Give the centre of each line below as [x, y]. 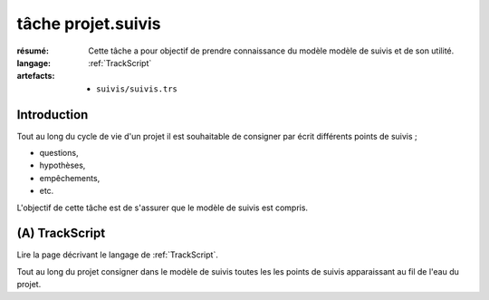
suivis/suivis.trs [137, 89]
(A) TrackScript [61, 233]
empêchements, [70, 178]
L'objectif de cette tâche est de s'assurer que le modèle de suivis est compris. [162, 208]
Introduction [53, 115]
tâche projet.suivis [89, 24]
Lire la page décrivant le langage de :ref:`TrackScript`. [118, 255]
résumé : [33, 51]
